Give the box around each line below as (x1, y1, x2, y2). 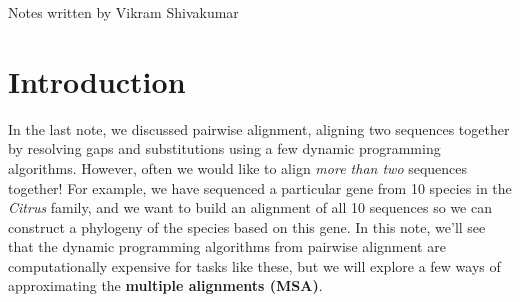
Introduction (8, 60, 186, 101)
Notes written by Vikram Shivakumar (8, 2, 239, 22)
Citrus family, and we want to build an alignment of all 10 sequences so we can (8, 197, 492, 218)
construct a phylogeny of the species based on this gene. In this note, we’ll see (8, 216, 486, 237)
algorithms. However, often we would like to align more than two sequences (8, 157, 468, 178)
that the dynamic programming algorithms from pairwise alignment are (8, 236, 446, 257)
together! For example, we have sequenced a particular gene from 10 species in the (8, 177, 512, 198)
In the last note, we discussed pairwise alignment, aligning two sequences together (8, 118, 510, 139)
